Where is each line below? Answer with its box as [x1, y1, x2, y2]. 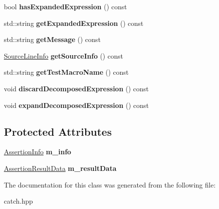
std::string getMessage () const [4, 34, 101, 44]
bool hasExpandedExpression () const [4, 1, 127, 11]
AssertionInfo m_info [4, 146, 72, 157]
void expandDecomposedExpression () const [4, 100, 149, 110]
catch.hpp [4, 196, 33, 206]
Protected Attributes [4, 124, 112, 139]
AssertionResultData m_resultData [4, 163, 117, 173]
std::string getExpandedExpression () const [4, 18, 144, 28]
